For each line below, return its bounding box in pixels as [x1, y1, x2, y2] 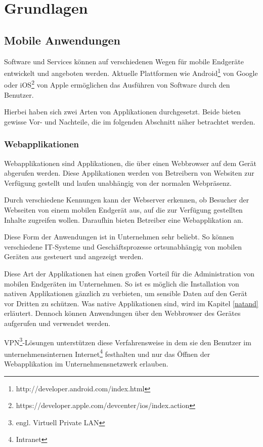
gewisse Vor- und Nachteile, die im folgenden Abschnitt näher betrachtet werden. [4, 116, 255, 127]
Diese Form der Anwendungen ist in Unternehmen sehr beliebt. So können [4, 231, 234, 242]
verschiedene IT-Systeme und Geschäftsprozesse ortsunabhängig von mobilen [4, 241, 242, 252]
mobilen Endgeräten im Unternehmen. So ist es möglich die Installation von [4, 278, 239, 289]
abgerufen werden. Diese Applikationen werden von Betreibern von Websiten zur [4, 168, 254, 178]
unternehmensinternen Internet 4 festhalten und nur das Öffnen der [4, 347, 210, 359]
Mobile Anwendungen [4, 32, 121, 48]
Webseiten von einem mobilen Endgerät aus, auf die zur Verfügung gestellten [4, 205, 243, 215]
